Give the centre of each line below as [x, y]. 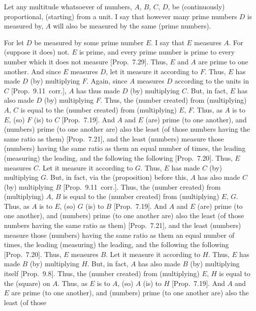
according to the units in [212, 81]
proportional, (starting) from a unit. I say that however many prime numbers [121, 16]
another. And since [32, 71]
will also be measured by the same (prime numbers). [132, 26]
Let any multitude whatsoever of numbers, [68, 6]
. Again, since [107, 81]
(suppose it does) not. [37, 52]
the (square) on [27, 283]
